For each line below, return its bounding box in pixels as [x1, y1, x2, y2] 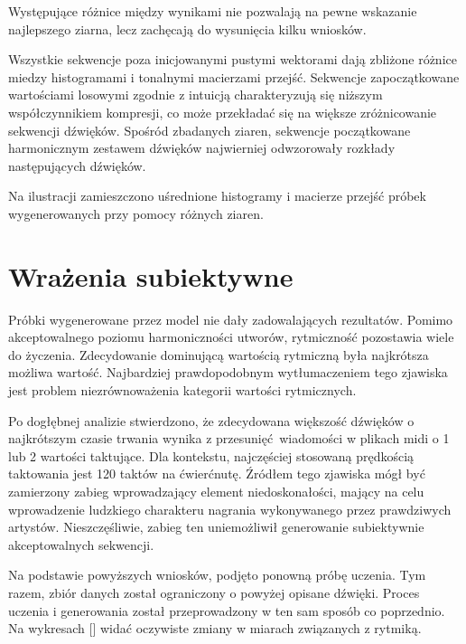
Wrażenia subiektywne [8, 257, 294, 294]
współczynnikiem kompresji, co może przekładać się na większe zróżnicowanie [8, 102, 437, 121]
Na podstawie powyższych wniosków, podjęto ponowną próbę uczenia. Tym [8, 565, 426, 584]
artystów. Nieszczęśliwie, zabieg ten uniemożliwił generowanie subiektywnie [8, 517, 424, 536]
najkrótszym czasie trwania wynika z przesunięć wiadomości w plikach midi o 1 [8, 429, 450, 448]
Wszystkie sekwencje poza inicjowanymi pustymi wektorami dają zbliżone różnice [8, 50, 457, 69]
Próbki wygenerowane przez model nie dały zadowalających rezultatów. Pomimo [8, 309, 453, 328]
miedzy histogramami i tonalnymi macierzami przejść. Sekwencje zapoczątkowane [8, 67, 460, 86]
